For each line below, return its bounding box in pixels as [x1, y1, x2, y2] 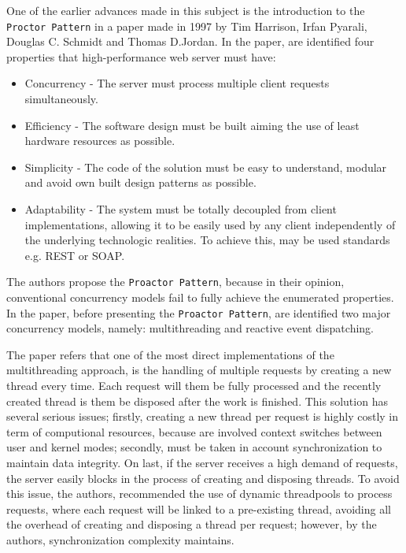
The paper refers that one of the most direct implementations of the [6, 346, 334, 362]
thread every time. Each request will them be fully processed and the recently [6, 377, 382, 394]
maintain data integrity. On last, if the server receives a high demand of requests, [6, 455, 398, 471]
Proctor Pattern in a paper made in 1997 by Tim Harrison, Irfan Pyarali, [6, 17, 367, 34]
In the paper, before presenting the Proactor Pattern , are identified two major [6, 304, 391, 321]
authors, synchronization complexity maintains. [6, 532, 234, 547]
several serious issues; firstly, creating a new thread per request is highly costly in [6, 408, 399, 425]
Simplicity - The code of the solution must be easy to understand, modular [24, 158, 387, 175]
